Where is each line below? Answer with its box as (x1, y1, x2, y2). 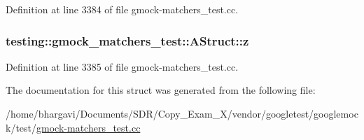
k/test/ (6, 120, 37, 134)
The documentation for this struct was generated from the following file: (6, 83, 316, 97)
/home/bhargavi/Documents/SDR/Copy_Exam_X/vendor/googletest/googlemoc (6, 106, 358, 120)
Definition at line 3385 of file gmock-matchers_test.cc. (6, 59, 239, 73)
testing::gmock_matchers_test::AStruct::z (6, 31, 249, 49)
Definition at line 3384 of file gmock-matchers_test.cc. (6, 2, 239, 16)
